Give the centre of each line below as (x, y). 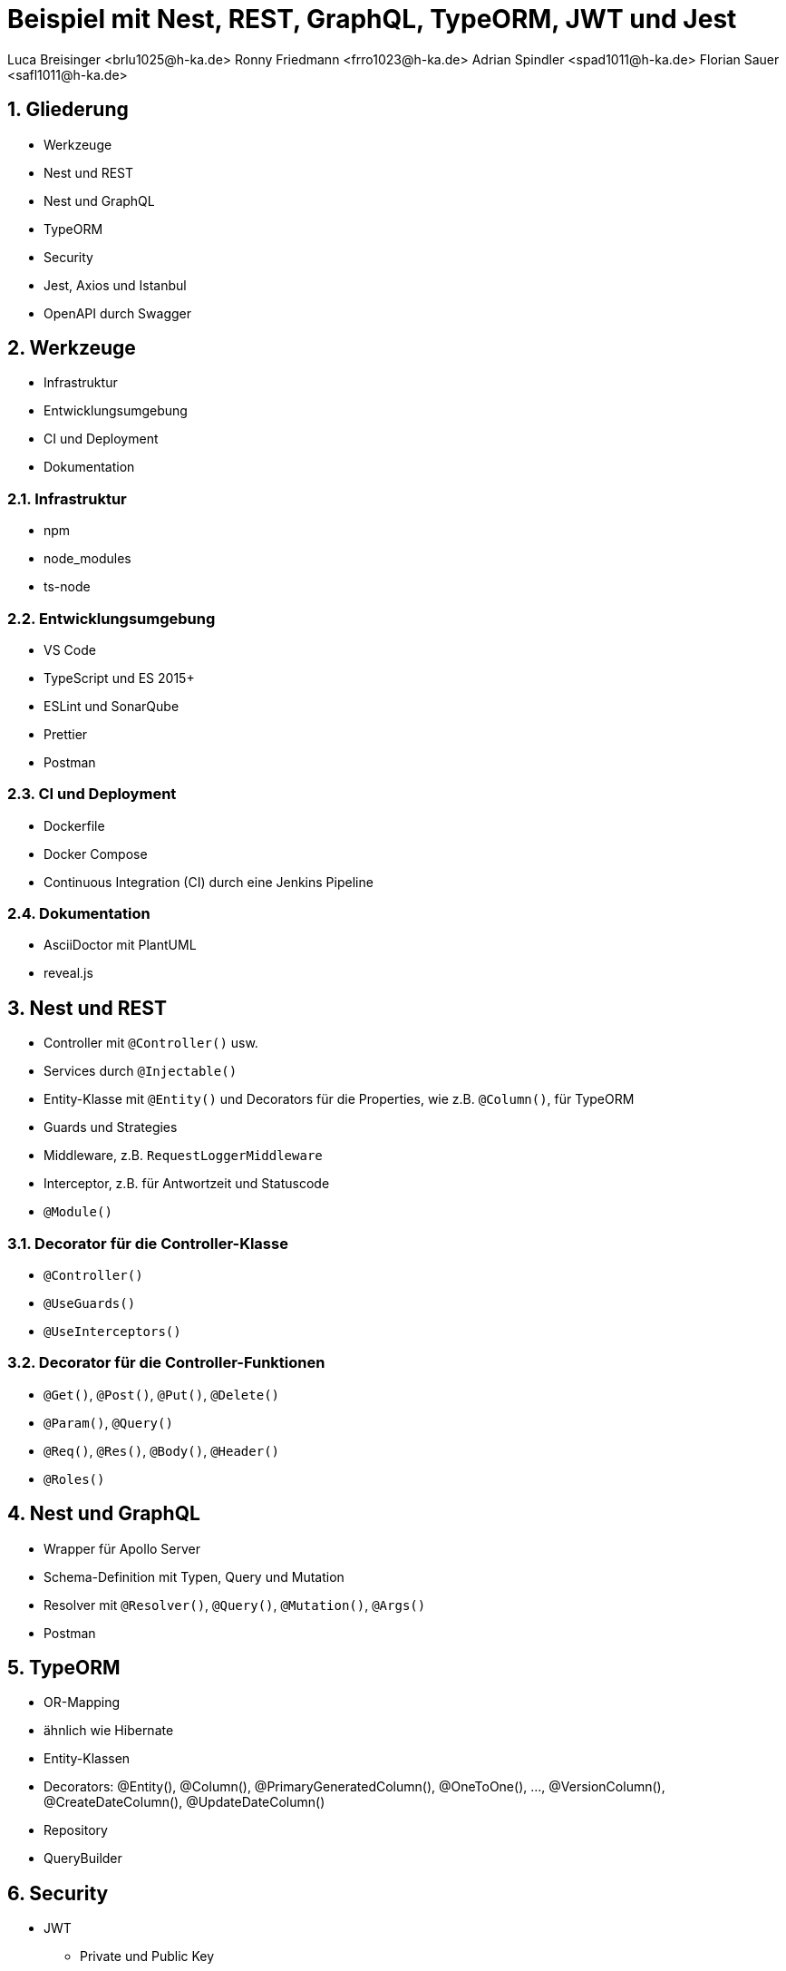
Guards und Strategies (111, 1127)
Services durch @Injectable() (141, 1071)
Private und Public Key (147, 1956)
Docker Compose (96, 854)
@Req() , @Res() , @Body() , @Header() (161, 1450)
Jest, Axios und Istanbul (115, 285)
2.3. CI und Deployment (92, 794)
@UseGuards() (90, 1304)
